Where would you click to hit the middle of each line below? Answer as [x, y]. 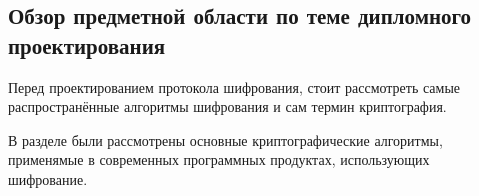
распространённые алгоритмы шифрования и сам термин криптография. [227, 106]
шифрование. [48, 178]
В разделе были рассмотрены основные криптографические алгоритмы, [225, 139]
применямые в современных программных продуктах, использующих [219, 159]
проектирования [87, 44]
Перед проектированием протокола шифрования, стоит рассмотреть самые [234, 86]
